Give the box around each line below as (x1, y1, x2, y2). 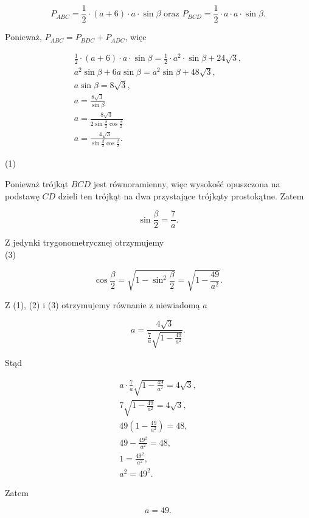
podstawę (5, 189, 40, 202)
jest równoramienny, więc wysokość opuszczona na (93, 178, 280, 190)
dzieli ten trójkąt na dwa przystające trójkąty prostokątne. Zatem (58, 189, 304, 202)
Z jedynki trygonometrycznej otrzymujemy (5, 236, 164, 249)
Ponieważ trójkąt (5, 178, 69, 190)
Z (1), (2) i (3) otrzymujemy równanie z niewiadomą (5, 298, 200, 311)
